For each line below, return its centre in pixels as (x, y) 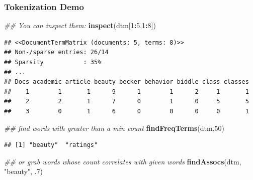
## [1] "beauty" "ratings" (51, 145)
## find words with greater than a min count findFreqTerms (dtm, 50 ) (114, 128)
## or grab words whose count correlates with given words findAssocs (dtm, (123, 161)
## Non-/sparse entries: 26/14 (56, 52)
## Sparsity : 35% (53, 62)
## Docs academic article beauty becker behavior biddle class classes (126, 82)
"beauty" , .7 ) (24, 171)
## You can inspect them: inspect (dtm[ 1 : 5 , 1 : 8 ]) (80, 25)
